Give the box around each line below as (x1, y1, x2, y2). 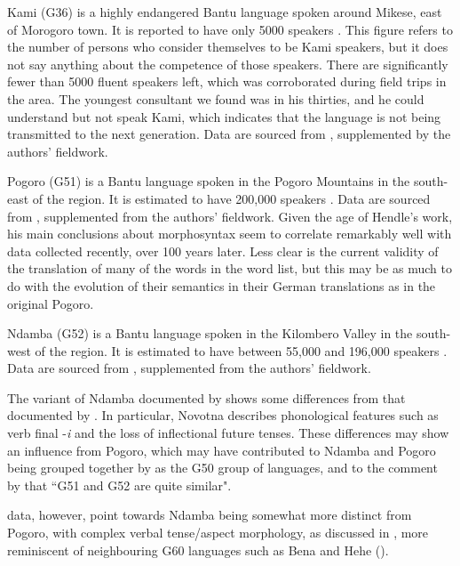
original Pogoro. (7, 294, 94, 312)
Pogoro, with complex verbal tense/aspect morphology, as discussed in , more (7, 523, 429, 542)
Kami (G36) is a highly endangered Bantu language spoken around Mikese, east (7, 3, 442, 20)
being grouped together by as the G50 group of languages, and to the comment (7, 458, 438, 477)
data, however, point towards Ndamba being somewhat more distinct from (7, 505, 412, 524)
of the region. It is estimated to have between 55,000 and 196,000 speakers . (35, 341, 448, 360)
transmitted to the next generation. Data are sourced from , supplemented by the (7, 125, 451, 143)
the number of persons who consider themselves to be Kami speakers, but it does (7, 37, 448, 56)
